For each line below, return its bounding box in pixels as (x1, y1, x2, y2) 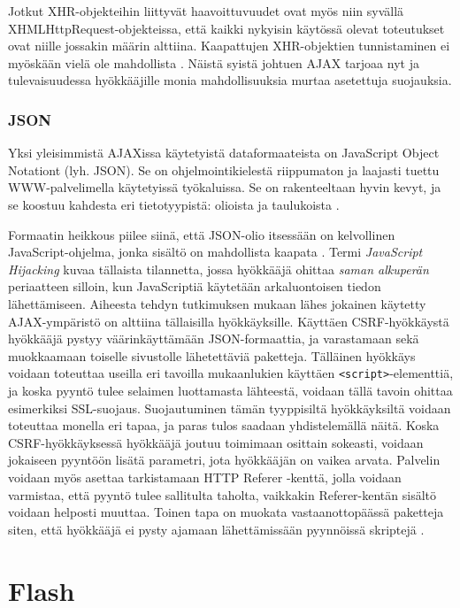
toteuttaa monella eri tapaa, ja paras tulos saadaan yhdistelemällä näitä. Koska (8, 416, 440, 435)
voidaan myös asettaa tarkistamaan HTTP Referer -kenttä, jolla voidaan (8, 467, 402, 486)
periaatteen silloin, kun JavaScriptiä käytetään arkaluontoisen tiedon (8, 277, 381, 296)
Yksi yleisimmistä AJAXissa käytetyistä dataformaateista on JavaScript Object (8, 143, 440, 162)
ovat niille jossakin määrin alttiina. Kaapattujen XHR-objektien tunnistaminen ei (8, 36, 450, 55)
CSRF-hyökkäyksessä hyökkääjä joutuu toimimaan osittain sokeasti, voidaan (8, 433, 424, 451)
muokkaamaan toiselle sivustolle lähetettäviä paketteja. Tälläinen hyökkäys (8, 346, 416, 365)
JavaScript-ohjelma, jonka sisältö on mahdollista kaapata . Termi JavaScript (8, 242, 423, 261)
